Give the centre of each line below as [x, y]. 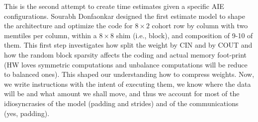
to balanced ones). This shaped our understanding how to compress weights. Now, [129, 74]
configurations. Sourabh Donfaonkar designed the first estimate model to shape [125, 16]
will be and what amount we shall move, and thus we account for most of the [122, 93]
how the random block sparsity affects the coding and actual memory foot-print [126, 54]
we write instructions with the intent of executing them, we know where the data [128, 84]
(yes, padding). [27, 113]
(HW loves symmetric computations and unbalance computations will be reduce [126, 64]
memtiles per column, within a [50, 35]
